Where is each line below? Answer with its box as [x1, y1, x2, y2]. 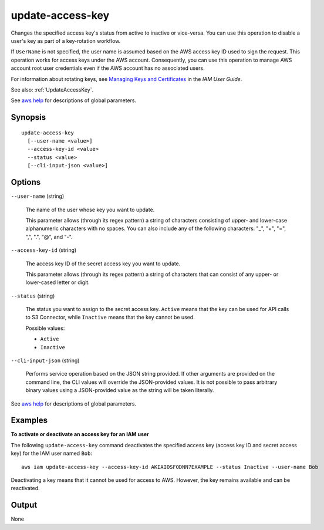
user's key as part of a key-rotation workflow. [11, 37, 121, 44]
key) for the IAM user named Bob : [11, 450, 92, 457]
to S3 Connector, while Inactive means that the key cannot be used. [25, 314, 195, 321]
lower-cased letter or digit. [25, 279, 90, 286]
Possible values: [25, 325, 65, 332]
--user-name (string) [11, 193, 65, 200]
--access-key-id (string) [11, 247, 77, 254]
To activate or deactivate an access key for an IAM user [11, 431, 149, 438]
